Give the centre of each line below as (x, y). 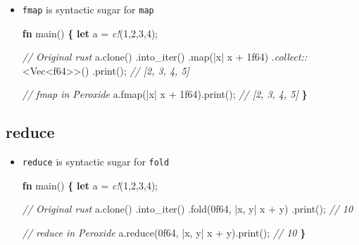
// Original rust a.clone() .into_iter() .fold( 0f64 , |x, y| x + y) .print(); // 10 (188, 209)
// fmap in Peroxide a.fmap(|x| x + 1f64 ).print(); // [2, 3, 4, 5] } (165, 94)
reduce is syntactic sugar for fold (96, 162)
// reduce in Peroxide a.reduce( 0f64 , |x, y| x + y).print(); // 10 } (164, 233)
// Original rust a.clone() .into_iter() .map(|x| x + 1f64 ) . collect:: (165, 57)
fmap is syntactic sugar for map (88, 9)
